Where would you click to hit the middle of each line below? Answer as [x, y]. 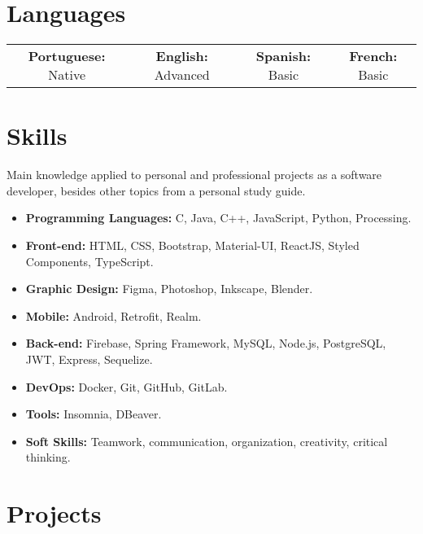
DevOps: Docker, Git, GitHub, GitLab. [126, 386]
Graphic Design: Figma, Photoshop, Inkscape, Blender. [169, 289]
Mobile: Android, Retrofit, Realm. [113, 315]
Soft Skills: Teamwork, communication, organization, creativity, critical [207, 441]
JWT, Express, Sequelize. [89, 359]
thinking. [48, 457]
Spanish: [283, 56]
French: [373, 56]
